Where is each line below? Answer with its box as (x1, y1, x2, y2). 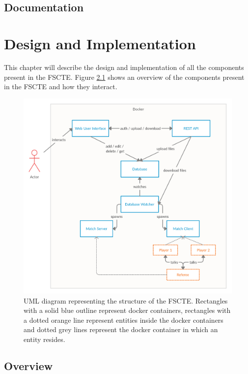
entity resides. (24, 334, 65, 344)
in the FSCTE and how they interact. (4, 81, 117, 92)
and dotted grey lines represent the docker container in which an (24, 324, 218, 335)
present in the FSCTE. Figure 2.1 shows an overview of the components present (4, 71, 245, 82)
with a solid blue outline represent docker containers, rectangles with (24, 305, 231, 315)
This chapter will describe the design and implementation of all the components (4, 62, 244, 72)
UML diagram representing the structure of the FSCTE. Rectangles (24, 295, 228, 306)
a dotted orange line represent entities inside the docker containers (24, 314, 223, 325)
